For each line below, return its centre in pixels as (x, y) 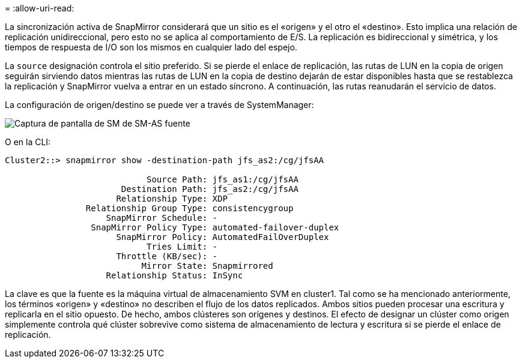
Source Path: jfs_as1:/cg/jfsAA (223, 179)
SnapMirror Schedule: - (162, 218)
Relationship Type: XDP (172, 199)
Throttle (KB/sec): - (167, 256)
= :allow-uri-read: (40, 8)
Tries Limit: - (182, 247)
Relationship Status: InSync (175, 275)
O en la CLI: (28, 142)
